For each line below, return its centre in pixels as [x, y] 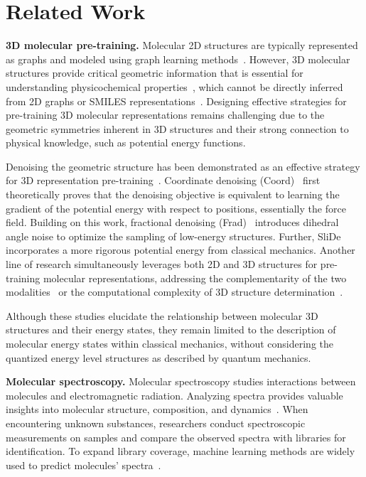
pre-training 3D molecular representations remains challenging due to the [165, 115]
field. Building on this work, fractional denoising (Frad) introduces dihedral [172, 222]
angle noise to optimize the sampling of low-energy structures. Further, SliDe [173, 236]
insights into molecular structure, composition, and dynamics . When [157, 409]
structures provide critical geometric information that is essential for [155, 73]
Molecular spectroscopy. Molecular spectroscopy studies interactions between [181, 381]
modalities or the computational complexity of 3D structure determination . [174, 292]
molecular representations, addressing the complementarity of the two [195, 278]
